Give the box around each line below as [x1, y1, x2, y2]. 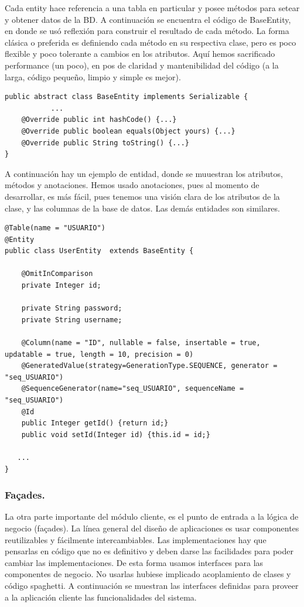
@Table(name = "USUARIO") [5, 224, 105, 233]
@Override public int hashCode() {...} [21, 115, 177, 124]
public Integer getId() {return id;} [21, 419, 169, 428]
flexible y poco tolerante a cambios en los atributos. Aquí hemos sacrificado [5, 47, 275, 60]
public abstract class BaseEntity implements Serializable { [5, 93, 248, 101]
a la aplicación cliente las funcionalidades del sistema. [5, 591, 197, 603]
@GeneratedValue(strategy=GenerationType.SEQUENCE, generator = [21, 362, 278, 370]
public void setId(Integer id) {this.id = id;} [21, 430, 210, 439]
